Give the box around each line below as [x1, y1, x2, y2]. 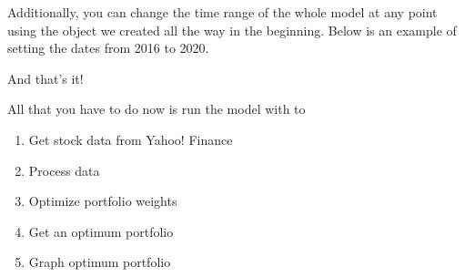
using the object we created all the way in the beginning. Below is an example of [7, 20, 457, 39]
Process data [28, 160, 100, 180]
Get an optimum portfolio [28, 221, 174, 241]
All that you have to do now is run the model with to [7, 99, 306, 118]
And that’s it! [7, 68, 84, 87]
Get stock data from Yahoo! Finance [28, 129, 233, 149]
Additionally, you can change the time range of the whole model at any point [7, 3, 438, 21]
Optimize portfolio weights [28, 191, 177, 210]
